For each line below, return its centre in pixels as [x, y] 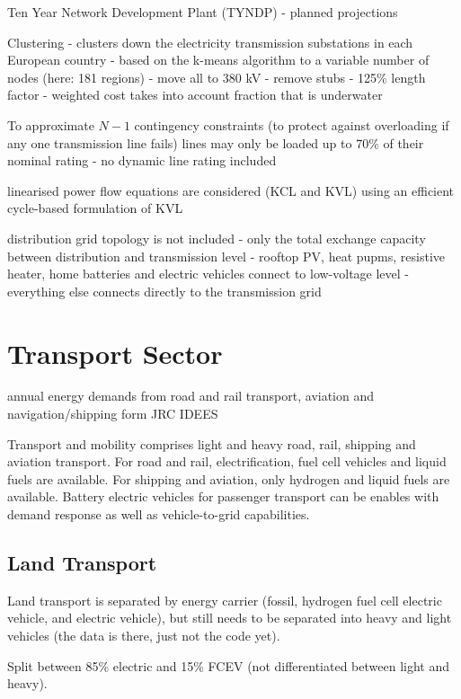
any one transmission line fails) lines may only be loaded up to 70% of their [216, 142]
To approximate [51, 124]
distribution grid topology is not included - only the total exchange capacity [217, 238]
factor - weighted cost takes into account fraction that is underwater [195, 95]
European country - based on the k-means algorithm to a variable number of [218, 60]
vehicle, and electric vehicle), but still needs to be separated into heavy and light [230, 618]
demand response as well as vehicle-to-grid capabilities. [159, 514]
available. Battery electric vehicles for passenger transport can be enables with [223, 496]
